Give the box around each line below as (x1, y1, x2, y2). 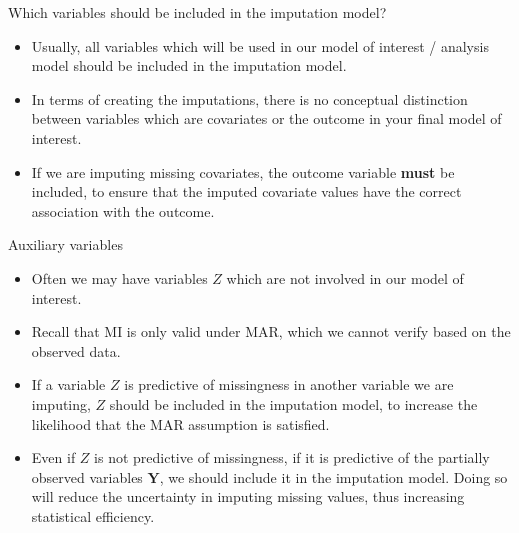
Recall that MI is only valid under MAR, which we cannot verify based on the (31, 321, 511, 342)
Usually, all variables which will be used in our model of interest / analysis (31, 35, 489, 56)
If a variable (31, 374, 106, 395)
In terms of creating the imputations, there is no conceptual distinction (31, 88, 468, 109)
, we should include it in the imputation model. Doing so (159, 466, 508, 487)
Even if (31, 447, 76, 468)
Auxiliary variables (8, 234, 123, 255)
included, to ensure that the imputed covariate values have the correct (31, 181, 462, 202)
